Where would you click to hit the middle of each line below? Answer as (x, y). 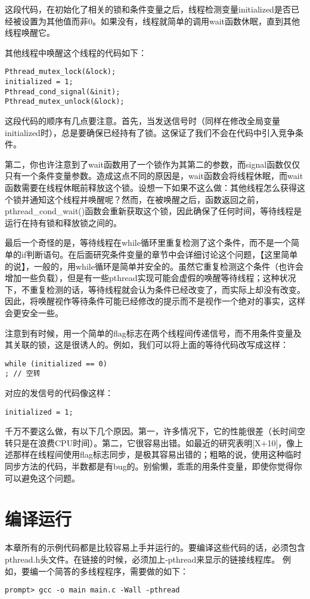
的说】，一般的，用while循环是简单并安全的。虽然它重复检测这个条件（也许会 (154, 266)
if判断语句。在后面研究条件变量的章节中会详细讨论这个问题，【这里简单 (159, 254)
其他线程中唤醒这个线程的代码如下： (76, 52)
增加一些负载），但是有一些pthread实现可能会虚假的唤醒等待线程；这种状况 (151, 278)
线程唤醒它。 (30, 33)
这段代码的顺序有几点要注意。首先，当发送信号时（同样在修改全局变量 (142, 121)
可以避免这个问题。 (42, 478)
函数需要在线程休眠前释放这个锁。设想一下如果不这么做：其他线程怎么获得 (151, 187)
